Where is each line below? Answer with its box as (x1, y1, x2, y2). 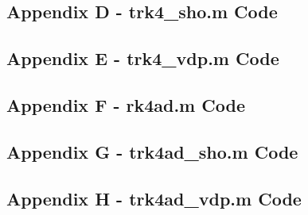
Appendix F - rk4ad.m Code (6, 92, 245, 117)
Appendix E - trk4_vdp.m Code (6, 46, 279, 71)
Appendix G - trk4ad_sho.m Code (6, 139, 298, 163)
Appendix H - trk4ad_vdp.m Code (6, 186, 302, 210)
